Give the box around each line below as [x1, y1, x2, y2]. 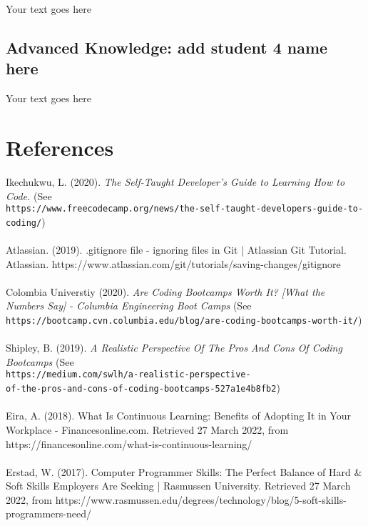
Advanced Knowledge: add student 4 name [6, 36, 328, 58]
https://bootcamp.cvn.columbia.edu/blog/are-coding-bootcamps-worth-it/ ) [6, 312, 362, 327]
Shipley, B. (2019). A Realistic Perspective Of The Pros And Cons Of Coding [6, 340, 342, 355]
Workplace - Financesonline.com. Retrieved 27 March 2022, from [6, 422, 289, 437]
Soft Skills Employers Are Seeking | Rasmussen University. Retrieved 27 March [6, 478, 351, 493]
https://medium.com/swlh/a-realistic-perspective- [6, 369, 251, 380]
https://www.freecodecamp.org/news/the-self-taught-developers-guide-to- [6, 204, 364, 214]
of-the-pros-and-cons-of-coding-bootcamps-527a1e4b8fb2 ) [6, 380, 280, 395]
